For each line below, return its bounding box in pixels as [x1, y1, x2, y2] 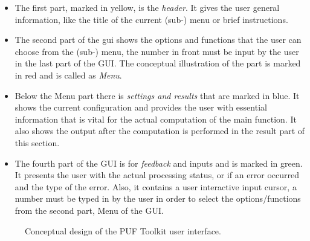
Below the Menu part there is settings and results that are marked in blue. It [15, 89, 300, 101]
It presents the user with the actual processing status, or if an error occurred [15, 169, 300, 181]
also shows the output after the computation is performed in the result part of [15, 124, 305, 137]
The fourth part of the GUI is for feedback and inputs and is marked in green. [15, 156, 303, 169]
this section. [15, 136, 60, 149]
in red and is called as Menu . [15, 68, 122, 81]
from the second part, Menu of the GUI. [15, 204, 164, 216]
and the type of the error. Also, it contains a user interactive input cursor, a [15, 180, 297, 193]
